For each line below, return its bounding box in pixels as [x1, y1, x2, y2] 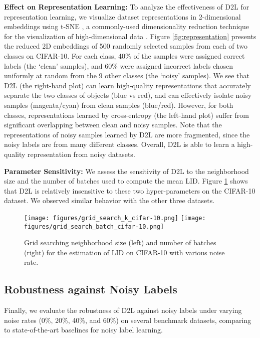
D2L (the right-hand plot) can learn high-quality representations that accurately [4, 80, 251, 90]
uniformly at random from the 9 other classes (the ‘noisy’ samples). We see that [4, 70, 249, 81]
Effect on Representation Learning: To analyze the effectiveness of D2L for [4, 2, 249, 12]
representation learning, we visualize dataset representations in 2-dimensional [4, 11, 241, 22]
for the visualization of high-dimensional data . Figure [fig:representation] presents [4, 31, 256, 41]
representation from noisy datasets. [28, 148, 135, 159]
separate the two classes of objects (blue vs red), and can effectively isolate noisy [4, 90, 252, 100]
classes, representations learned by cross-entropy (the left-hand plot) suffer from [4, 109, 249, 120]
